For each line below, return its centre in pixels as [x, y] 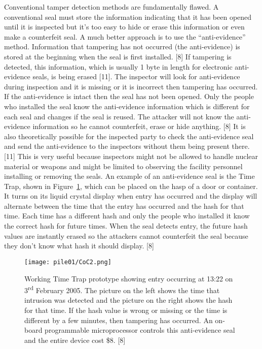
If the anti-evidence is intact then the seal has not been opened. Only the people [129, 96]
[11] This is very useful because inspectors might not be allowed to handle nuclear [131, 156]
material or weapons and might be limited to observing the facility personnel [123, 166]
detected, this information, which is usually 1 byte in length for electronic [118, 66]
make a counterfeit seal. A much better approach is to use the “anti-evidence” [125, 36]
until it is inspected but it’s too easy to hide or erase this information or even [124, 27]
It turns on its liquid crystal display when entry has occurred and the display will [131, 196]
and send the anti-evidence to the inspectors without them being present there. [127, 146]
